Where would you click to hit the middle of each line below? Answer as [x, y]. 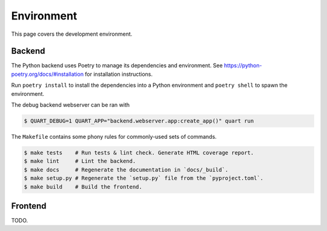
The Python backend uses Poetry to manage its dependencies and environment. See [117, 65]
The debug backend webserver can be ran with [71, 105]
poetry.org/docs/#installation [48, 74]
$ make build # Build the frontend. [83, 187]
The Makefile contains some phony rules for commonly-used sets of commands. [114, 136]
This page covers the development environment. [72, 34]
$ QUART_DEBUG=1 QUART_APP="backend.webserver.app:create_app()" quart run [139, 121]
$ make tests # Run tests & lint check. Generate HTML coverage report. [139, 152]
